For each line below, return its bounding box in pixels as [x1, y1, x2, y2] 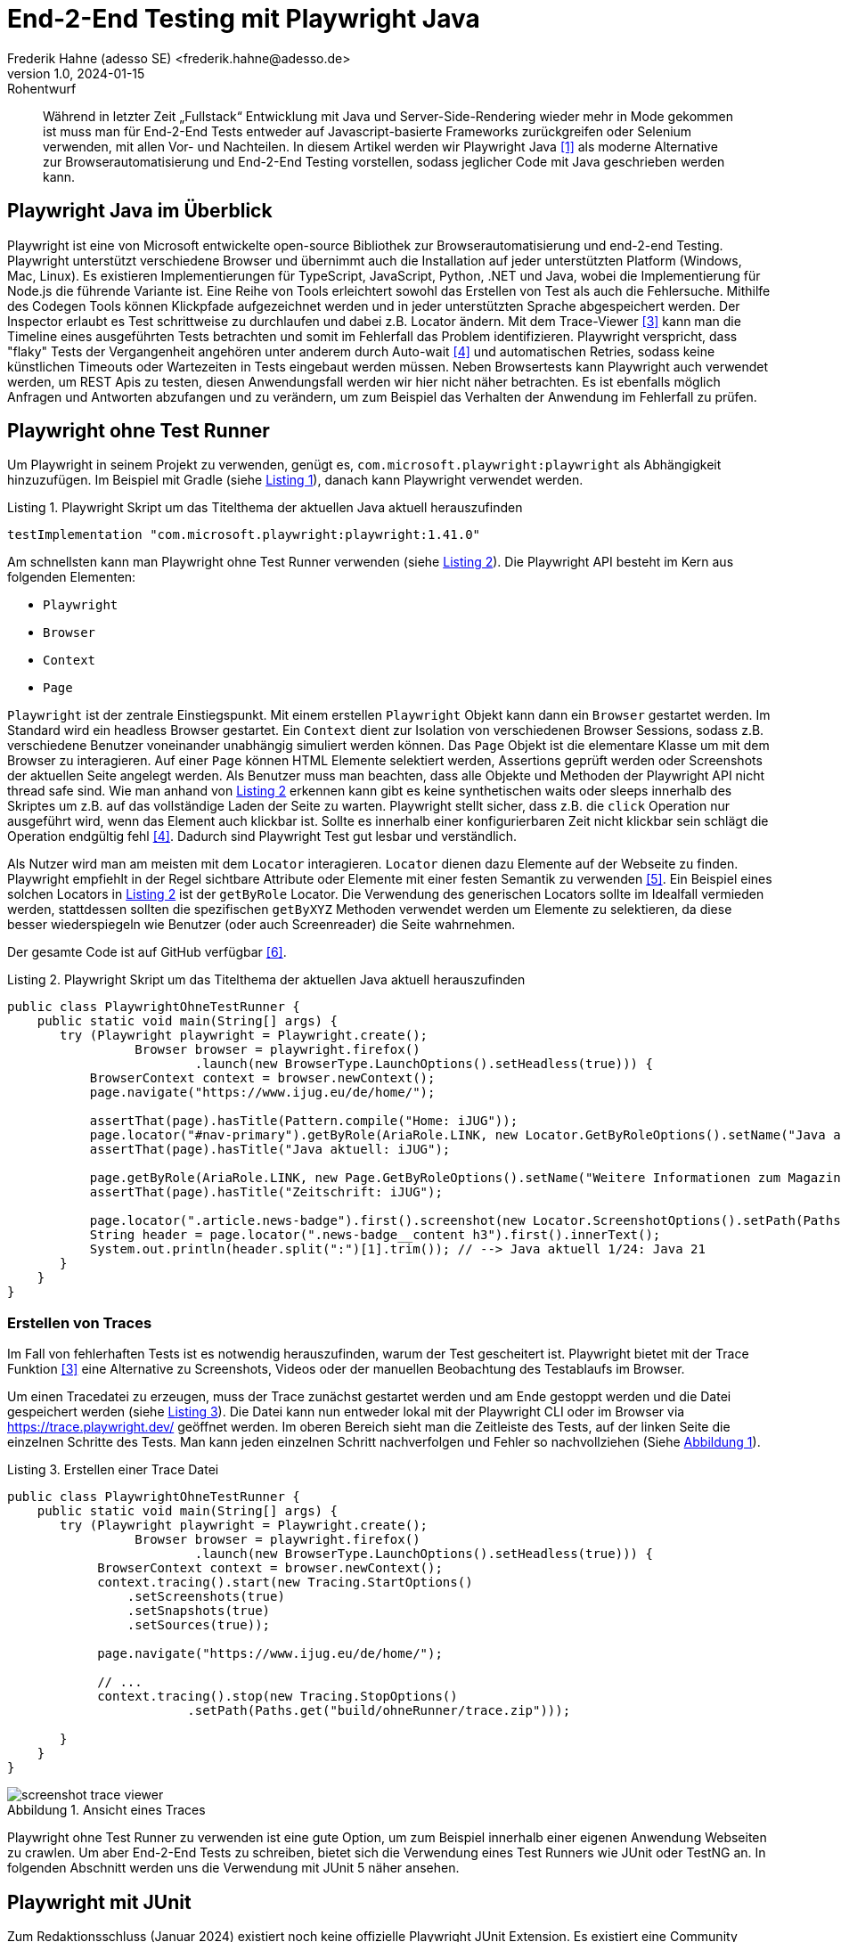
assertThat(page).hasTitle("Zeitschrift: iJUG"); [89, 1185, 443, 1200]
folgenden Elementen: [7, 569, 136, 585]
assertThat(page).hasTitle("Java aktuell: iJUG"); [89, 1142, 451, 1157]
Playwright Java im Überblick [7, 200, 273, 223]
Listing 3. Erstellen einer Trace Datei [7, 1462, 219, 1478]
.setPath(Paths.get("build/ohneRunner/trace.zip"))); [187, 1703, 571, 1718]
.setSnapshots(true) [127, 1603, 271, 1619]
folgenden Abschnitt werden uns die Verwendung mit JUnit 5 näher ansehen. [7, 1860, 460, 1876]
